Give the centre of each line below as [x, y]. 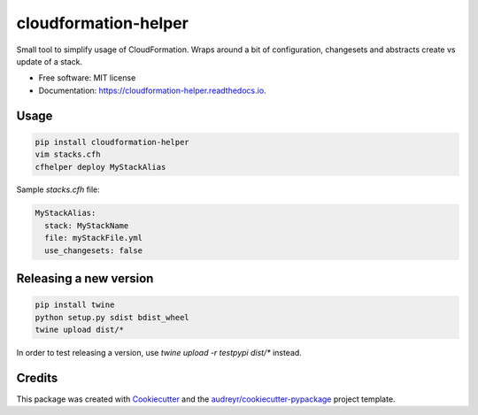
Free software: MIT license [87, 78]
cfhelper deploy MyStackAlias [100, 167]
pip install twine [75, 305]
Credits [37, 377]
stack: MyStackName [87, 225]
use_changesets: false [94, 250]
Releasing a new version [85, 279]
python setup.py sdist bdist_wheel [112, 317]
